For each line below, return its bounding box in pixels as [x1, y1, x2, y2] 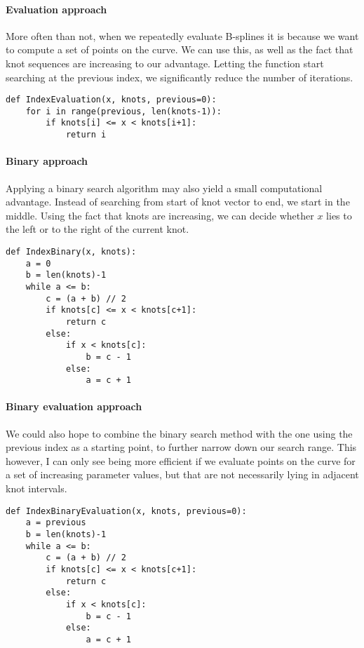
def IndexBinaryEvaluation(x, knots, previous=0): [6, 506, 247, 516]
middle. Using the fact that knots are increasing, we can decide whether [6, 208, 314, 222]
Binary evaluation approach [6, 399, 142, 414]
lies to [326, 208, 352, 222]
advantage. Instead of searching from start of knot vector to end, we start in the [6, 194, 350, 209]
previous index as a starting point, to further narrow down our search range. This [6, 440, 357, 454]
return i [65, 130, 107, 140]
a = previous [25, 518, 86, 528]
